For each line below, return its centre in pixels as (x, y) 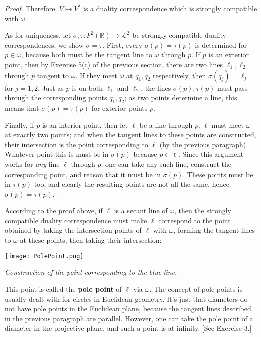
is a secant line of (141, 210)
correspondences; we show (44, 44)
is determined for (221, 44)
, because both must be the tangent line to (86, 54)
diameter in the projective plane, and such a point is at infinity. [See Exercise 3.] (128, 328)
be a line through (166, 125)
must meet (228, 125)
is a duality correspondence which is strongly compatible (170, 8)
